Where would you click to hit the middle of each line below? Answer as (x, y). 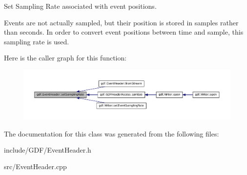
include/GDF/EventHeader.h (48, 150)
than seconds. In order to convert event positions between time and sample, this (124, 32)
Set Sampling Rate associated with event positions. (80, 6)
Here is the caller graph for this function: (65, 58)
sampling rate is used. (37, 41)
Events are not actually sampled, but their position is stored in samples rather (121, 22)
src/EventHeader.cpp (35, 166)
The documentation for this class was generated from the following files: (112, 133)
